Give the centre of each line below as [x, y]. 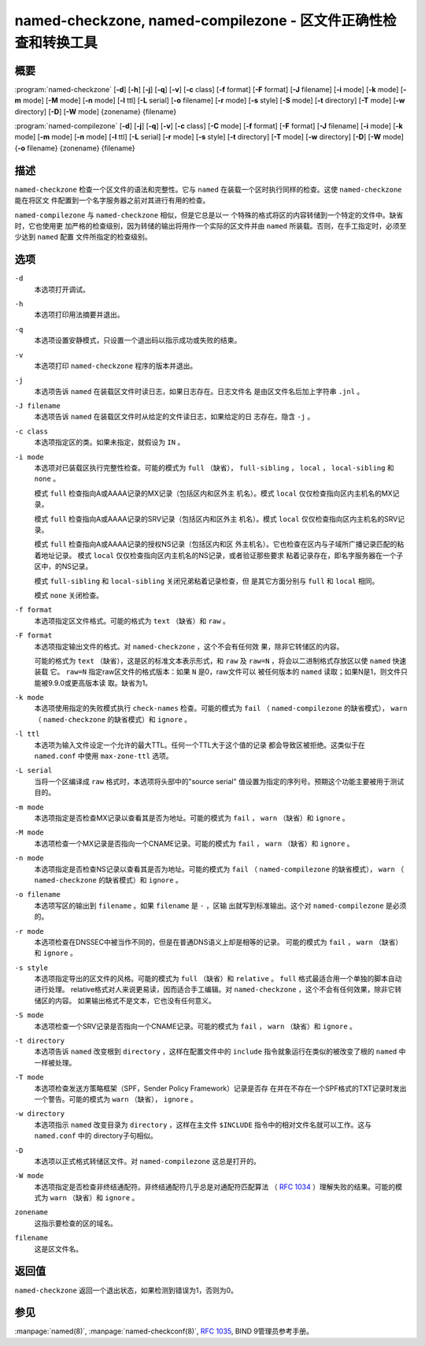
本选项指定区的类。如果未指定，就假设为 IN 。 [109, 442]
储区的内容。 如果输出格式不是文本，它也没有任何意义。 [125, 1000]
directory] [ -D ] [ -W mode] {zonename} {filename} [96, 111]
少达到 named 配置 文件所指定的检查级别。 [83, 237]
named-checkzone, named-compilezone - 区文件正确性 [199, 20]
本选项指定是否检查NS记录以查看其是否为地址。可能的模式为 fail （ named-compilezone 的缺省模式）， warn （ [219, 869]
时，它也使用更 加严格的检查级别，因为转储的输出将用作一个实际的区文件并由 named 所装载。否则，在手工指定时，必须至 [211, 225]
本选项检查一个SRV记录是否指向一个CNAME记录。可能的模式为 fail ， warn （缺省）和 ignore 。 [196, 1026]
